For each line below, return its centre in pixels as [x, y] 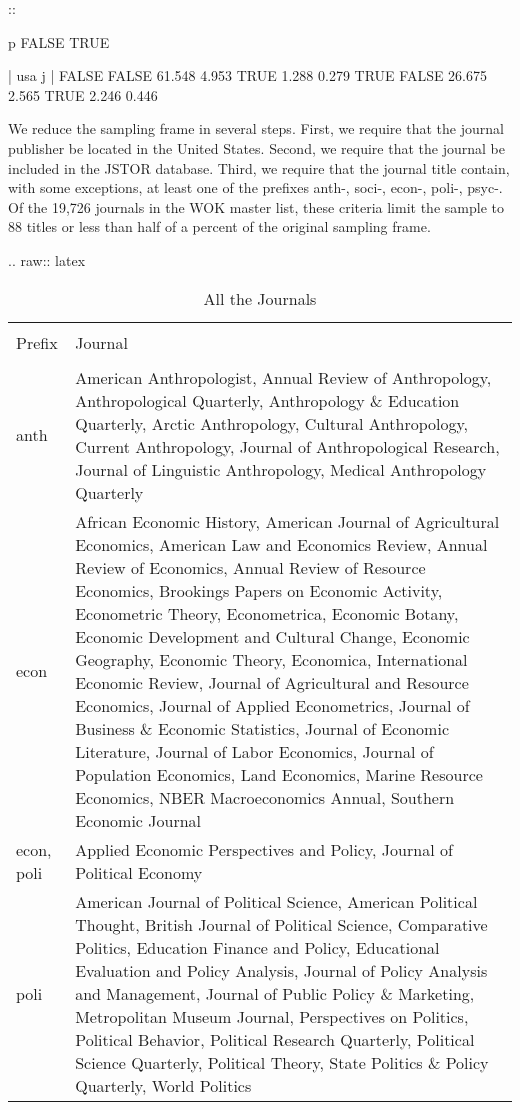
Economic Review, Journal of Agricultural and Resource [272, 682]
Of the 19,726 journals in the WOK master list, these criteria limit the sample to [256, 206]
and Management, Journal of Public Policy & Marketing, [275, 993]
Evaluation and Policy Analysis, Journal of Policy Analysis [281, 970]
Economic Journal [138, 820]
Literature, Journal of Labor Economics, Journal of [254, 751]
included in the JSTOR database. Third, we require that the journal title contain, [259, 167]
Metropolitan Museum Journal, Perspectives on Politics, [272, 1016]
